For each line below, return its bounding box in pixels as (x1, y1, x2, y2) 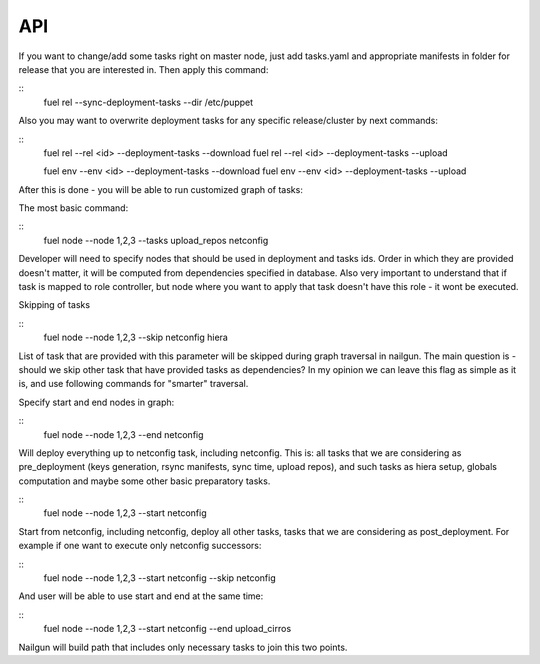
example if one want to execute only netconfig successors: (18, 540, 262, 552)
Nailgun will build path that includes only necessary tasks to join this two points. (18, 641, 348, 653)
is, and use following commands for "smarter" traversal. (18, 378, 249, 390)
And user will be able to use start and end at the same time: (18, 590, 264, 602)
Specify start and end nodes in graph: (18, 396, 175, 408)
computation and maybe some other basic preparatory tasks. (18, 475, 271, 487)
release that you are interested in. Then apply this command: (18, 63, 269, 75)
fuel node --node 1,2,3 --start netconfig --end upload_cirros (43, 623, 292, 635)
